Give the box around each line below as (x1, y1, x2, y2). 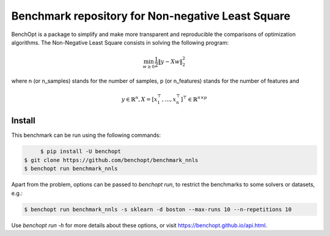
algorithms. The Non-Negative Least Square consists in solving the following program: (11, 39, 229, 46)
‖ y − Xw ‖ (158, 58, 183, 65)
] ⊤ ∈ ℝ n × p (180, 95, 207, 103)
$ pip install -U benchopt (40, 148, 122, 155)
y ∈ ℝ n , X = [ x (121, 95, 158, 103)
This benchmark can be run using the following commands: (11, 131, 161, 139)
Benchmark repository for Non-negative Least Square (11, 9, 290, 23)
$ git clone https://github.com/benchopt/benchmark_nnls (24, 157, 199, 163)
